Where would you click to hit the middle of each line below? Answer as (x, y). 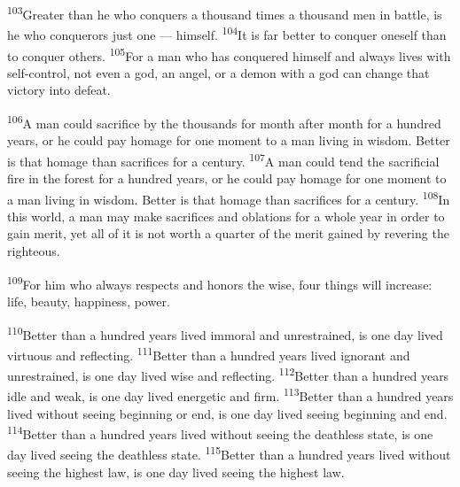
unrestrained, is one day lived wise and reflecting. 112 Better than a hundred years (228, 374)
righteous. (34, 251)
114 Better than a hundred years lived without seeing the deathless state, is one (220, 433)
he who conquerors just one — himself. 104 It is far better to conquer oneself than (227, 33)
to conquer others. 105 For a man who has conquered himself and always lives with (229, 54)
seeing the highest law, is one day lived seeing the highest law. (176, 472)
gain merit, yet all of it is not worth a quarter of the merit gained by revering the (228, 233)
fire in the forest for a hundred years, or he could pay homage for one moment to (227, 178)
